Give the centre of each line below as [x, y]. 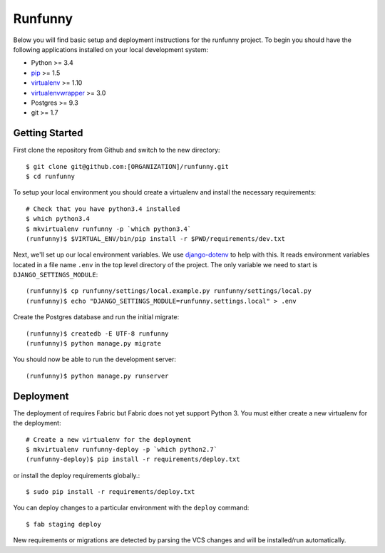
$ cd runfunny [50, 176]
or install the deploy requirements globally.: [77, 475]
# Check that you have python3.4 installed [103, 209]
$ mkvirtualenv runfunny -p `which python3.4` [109, 229]
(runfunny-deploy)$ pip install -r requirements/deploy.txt [133, 459]
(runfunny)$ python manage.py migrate [94, 343]
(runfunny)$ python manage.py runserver [97, 376]
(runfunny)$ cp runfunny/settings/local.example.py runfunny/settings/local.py [169, 291]
